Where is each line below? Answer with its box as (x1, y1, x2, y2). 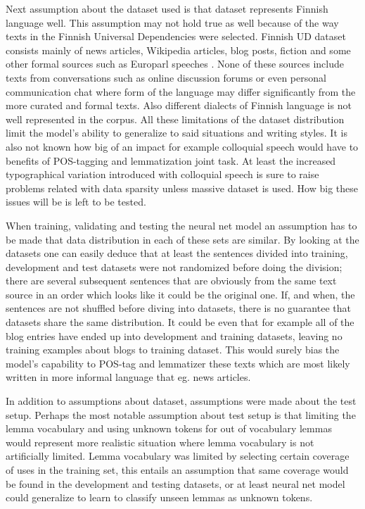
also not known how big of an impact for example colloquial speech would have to (6, 139, 359, 153)
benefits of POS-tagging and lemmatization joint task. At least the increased (6, 153, 336, 168)
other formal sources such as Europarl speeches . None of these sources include (6, 56, 344, 71)
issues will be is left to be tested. (6, 194, 146, 209)
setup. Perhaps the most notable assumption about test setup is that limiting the (6, 407, 356, 422)
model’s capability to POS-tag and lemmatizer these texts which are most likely (6, 356, 350, 370)
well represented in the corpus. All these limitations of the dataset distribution (6, 111, 345, 126)
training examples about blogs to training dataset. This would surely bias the (6, 342, 340, 357)
